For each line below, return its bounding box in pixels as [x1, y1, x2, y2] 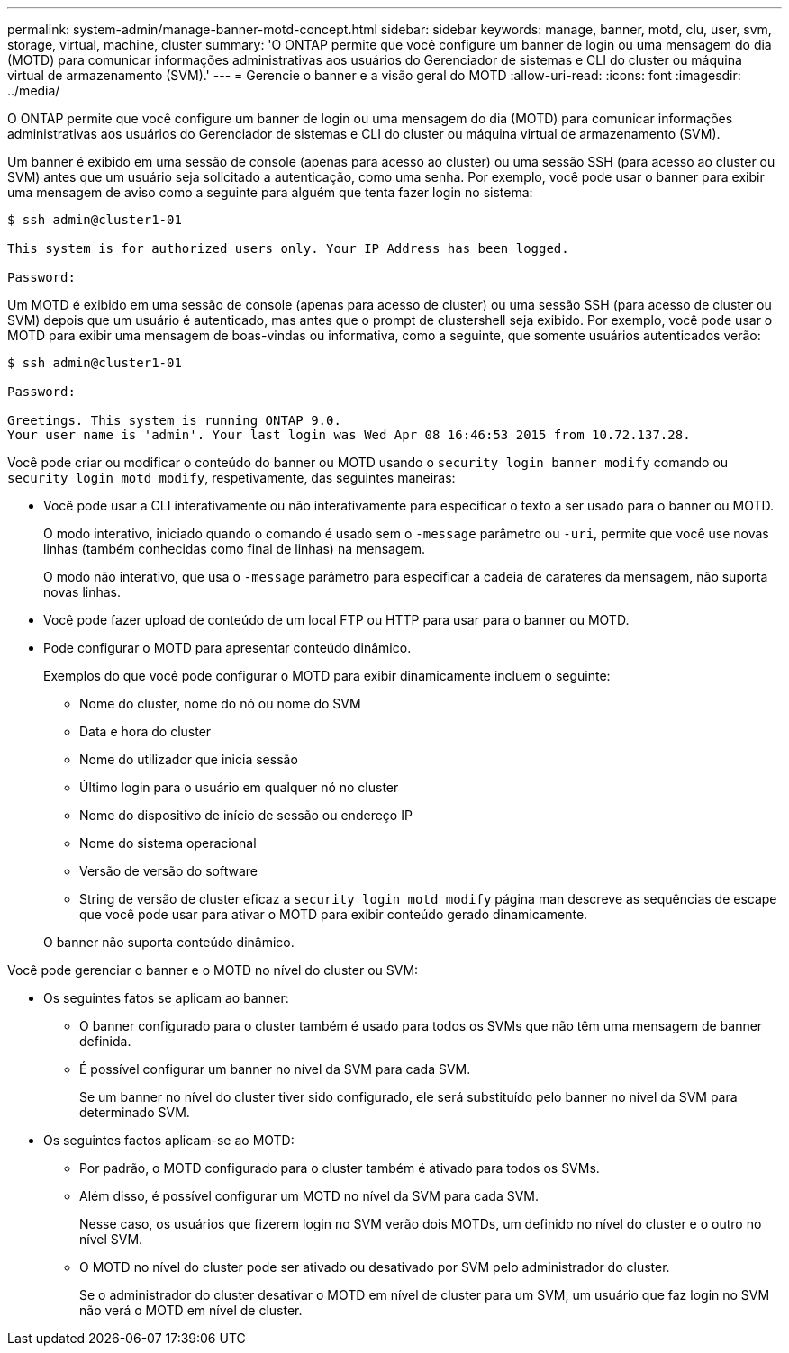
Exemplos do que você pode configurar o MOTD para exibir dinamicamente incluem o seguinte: [43, 668, 611, 683]
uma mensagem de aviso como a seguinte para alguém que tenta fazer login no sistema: [7, 185, 533, 200]
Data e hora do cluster [79, 724, 212, 739]
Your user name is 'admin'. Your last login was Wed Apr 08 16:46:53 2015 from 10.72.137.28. [7, 428, 691, 442]
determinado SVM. [79, 1105, 190, 1120]
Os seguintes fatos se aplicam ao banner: [43, 990, 289, 1006]
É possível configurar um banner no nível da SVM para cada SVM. [79, 1061, 471, 1077]
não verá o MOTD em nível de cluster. [79, 1303, 303, 1318]
